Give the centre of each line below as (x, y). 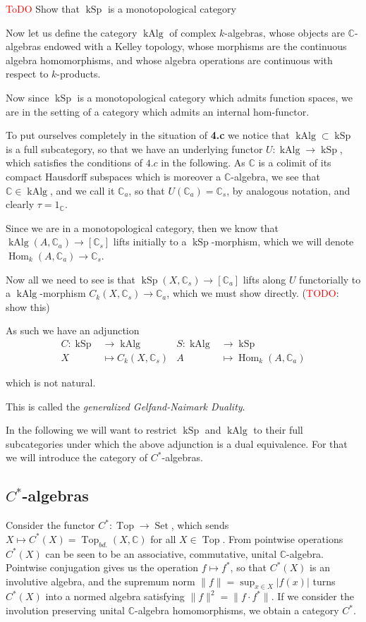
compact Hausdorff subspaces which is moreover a (114, 176)
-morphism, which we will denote (282, 242)
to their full (278, 430)
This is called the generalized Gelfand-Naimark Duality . (126, 406)
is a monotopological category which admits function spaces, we (215, 97)
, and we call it (82, 190)
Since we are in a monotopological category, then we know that (142, 227)
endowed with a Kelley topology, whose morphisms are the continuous (195, 46)
